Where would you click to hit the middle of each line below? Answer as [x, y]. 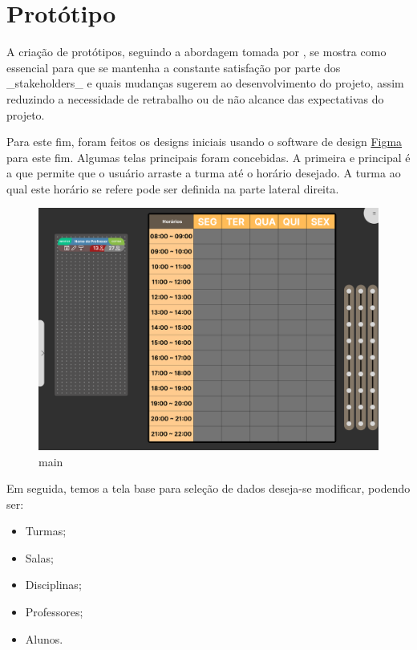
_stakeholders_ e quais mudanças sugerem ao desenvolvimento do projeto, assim [205, 83]
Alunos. [44, 638]
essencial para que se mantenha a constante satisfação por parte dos [174, 67]
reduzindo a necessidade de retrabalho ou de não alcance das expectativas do [195, 98]
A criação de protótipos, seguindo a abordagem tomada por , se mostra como [196, 52]
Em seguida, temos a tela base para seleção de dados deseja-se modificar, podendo [208, 488]
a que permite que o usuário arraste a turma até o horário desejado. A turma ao [204, 173]
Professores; [54, 612]
